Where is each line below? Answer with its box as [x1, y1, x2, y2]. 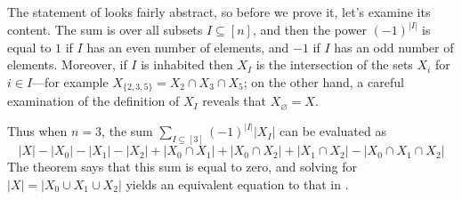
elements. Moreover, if [7, 55, 127, 74]
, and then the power [252, 20, 367, 39]
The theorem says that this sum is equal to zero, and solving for [7, 157, 357, 176]
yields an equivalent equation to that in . [126, 174, 349, 193]
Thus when [7, 122, 68, 140]
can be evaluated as [280, 122, 386, 140]
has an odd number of [334, 37, 454, 56]
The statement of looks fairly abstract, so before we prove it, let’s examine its [7, 3, 431, 20]
